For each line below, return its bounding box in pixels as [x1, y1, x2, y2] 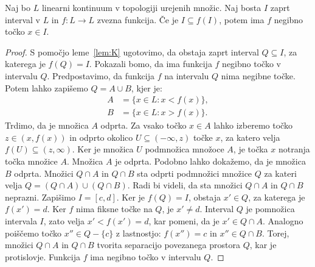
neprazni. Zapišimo [5, 190, 76, 203]
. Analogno [263, 214, 303, 227]
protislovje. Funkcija [5, 250, 81, 263]
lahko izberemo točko [213, 119, 292, 132]
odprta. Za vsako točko [100, 119, 187, 132]
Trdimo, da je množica [5, 119, 89, 132]
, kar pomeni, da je [148, 214, 220, 227]
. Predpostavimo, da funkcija [47, 69, 154, 82]
